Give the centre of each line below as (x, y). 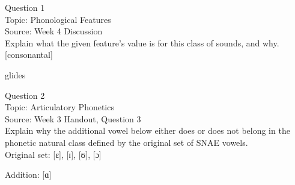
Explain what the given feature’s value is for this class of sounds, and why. (142, 42)
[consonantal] (29, 55)
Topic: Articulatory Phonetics (59, 107)
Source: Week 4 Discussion (54, 31)
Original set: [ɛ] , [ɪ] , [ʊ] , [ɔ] (53, 154)
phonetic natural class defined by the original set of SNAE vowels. (126, 142)
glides (15, 74)
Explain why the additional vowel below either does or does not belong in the (147, 130)
